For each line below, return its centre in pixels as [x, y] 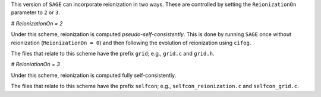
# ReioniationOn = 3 [36, 64]
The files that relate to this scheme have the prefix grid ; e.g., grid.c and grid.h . [113, 53]
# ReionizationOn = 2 [37, 23]
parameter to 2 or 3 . [36, 12]
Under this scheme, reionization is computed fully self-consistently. [94, 75]
